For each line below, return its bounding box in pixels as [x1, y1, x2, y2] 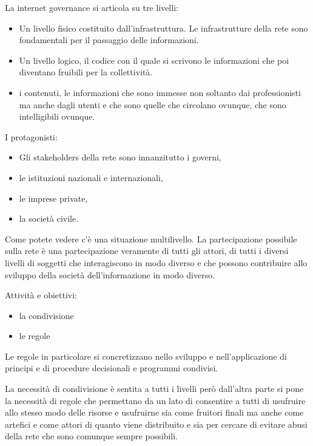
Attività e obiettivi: [5, 289, 78, 301]
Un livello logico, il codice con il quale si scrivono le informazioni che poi [19, 53, 289, 66]
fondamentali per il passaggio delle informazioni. [19, 33, 199, 46]
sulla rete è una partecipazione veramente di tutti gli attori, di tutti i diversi [5, 244, 289, 257]
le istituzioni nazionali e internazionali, [19, 171, 163, 184]
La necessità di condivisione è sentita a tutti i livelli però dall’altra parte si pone [5, 382, 304, 395]
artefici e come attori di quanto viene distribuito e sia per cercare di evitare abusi [5, 417, 308, 430]
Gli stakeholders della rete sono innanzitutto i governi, [19, 151, 221, 163]
